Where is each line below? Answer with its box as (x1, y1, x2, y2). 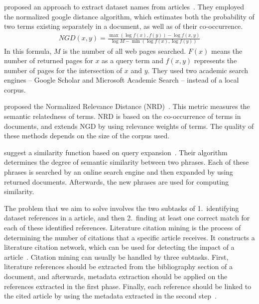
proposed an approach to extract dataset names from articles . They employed (4, 1, 244, 11)
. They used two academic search (147, 65, 249, 75)
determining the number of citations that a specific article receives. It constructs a (4, 232, 255, 242)
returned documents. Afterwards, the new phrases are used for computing (4, 176, 229, 187)
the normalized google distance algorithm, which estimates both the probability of (4, 11, 255, 21)
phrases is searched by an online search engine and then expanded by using (4, 167, 233, 177)
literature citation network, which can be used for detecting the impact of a (4, 242, 235, 252)
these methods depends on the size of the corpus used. (4, 130, 170, 141)
